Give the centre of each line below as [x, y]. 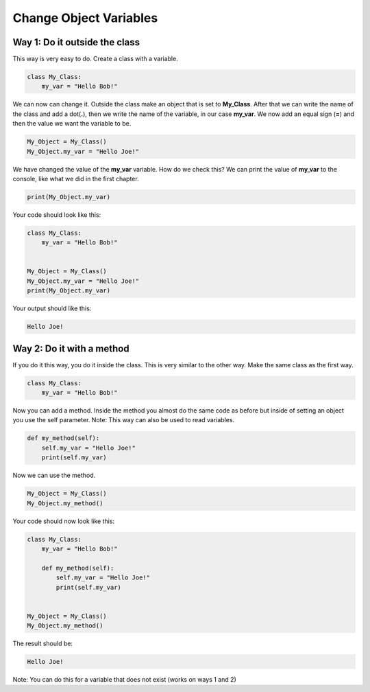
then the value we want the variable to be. [72, 124]
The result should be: [43, 644]
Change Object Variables [85, 18]
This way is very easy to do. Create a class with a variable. [95, 59]
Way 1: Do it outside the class [76, 42]
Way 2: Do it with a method [71, 348]
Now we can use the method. [54, 475]
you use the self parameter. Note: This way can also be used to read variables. [124, 420]
